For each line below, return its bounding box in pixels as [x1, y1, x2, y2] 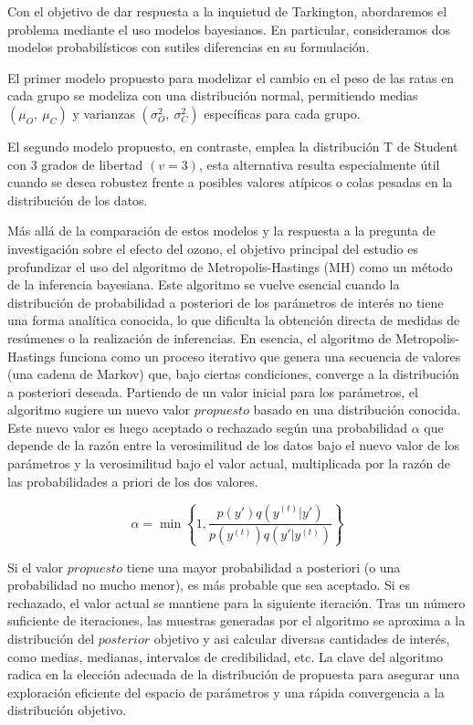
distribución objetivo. [7, 700, 127, 720]
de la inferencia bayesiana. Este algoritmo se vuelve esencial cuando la [7, 275, 400, 294]
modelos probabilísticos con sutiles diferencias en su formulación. [7, 37, 370, 57]
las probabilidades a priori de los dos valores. [7, 471, 258, 490]
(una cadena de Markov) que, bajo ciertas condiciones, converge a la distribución [7, 364, 459, 384]
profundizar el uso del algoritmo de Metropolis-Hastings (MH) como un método [7, 257, 453, 276]
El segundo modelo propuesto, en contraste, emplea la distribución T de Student [7, 136, 458, 155]
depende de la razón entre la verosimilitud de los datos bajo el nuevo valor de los [7, 436, 460, 455]
